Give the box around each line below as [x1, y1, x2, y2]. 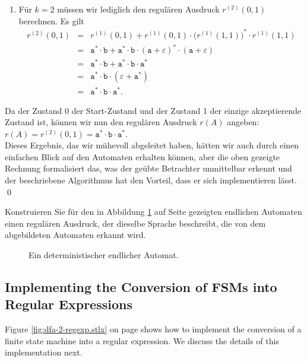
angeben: [227, 116, 259, 128]
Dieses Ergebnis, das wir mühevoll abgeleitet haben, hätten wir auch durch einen [5, 139, 299, 151]
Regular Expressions [5, 295, 132, 313]
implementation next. [5, 346, 83, 358]
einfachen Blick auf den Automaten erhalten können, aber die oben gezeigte [5, 150, 280, 163]
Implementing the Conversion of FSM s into [5, 278, 277, 296]
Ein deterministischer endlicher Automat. [29, 249, 179, 261]
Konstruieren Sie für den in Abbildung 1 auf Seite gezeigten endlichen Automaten [5, 205, 302, 218]
